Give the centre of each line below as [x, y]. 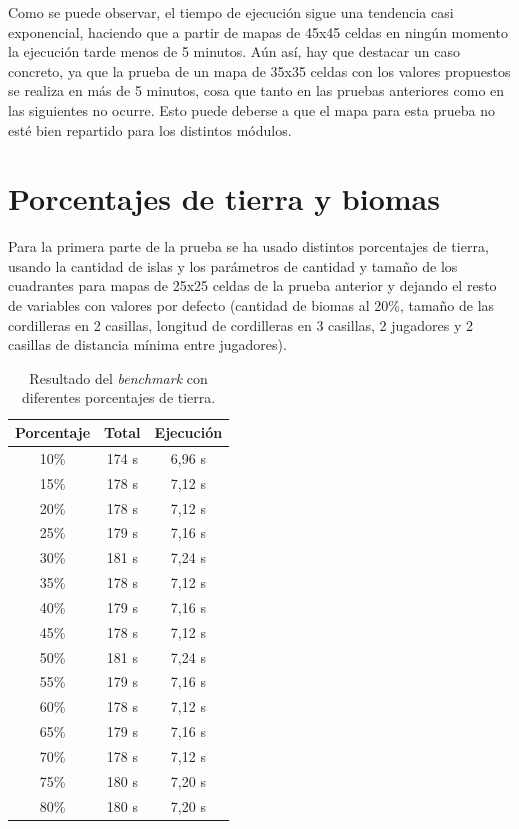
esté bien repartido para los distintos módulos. [150, 129]
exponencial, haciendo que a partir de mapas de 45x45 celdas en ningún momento [258, 31]
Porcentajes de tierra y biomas [224, 198]
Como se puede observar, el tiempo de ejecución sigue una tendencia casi [231, 12]
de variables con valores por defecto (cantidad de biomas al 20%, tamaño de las [251, 305]
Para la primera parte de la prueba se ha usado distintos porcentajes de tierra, [248, 246]
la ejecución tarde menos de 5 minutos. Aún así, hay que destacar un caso [234, 51]
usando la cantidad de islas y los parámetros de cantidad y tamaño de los [233, 265]
